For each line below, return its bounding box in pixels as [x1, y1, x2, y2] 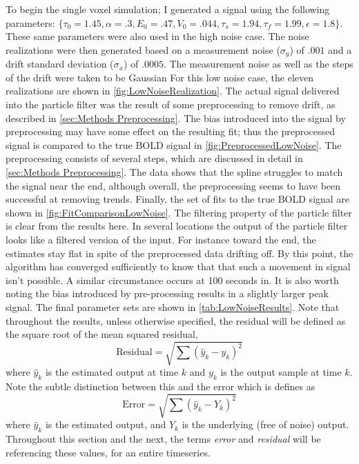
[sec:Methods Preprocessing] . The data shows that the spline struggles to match [6, 164, 343, 179]
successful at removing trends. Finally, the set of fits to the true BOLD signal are [6, 192, 350, 206]
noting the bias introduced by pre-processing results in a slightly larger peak [6, 286, 329, 301]
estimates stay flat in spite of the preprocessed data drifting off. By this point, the [6, 245, 353, 260]
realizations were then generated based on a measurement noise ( [6, 42, 280, 57]
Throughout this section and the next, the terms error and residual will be [6, 431, 321, 445]
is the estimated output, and [45, 417, 166, 432]
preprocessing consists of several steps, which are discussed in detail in [6, 151, 303, 165]
